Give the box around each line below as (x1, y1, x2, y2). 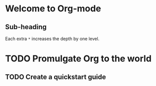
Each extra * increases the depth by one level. (5, 36, 100, 42)
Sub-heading (5, 23, 47, 31)
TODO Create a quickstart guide (5, 73, 106, 81)
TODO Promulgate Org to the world (5, 53, 152, 64)
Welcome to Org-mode (5, 3, 101, 14)
